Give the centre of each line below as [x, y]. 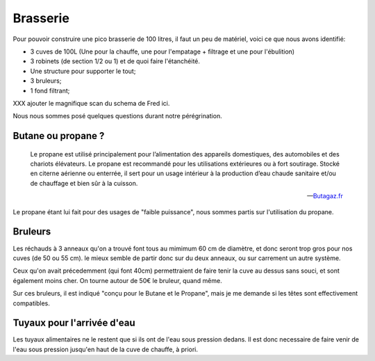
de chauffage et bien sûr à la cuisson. [84, 183]
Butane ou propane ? [59, 136]
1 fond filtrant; [50, 90]
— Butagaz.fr [325, 196]
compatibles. [31, 303]
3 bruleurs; [46, 81]
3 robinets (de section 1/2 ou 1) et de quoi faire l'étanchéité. [115, 61]
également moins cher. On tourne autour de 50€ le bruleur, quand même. [117, 280]
